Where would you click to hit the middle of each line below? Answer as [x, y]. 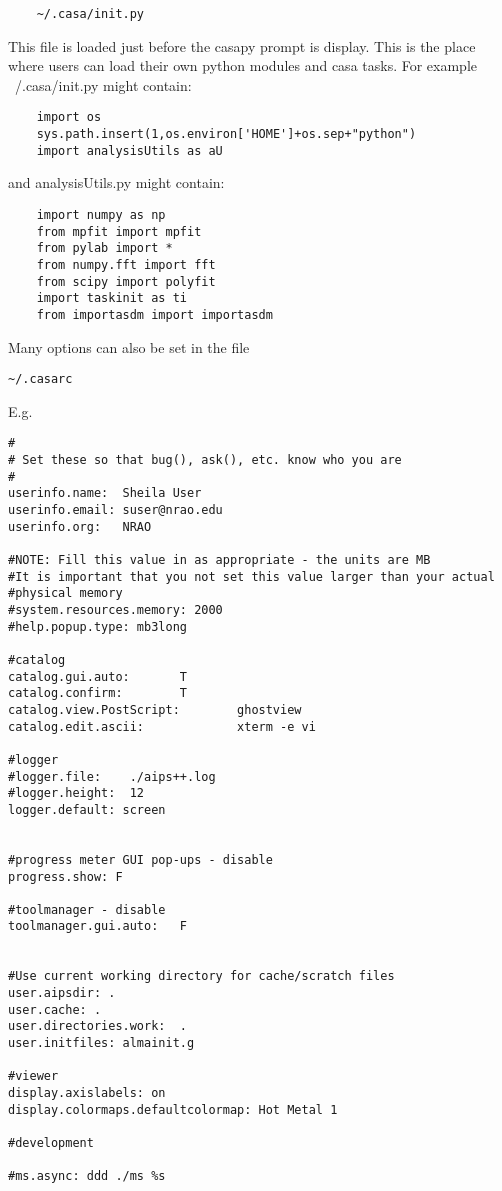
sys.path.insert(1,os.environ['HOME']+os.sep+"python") [226, 134]
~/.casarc [40, 379]
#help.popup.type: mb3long [97, 626]
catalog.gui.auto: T [97, 676]
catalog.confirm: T [97, 693]
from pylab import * [104, 248]
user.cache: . [55, 1009]
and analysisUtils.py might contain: [116, 182]
